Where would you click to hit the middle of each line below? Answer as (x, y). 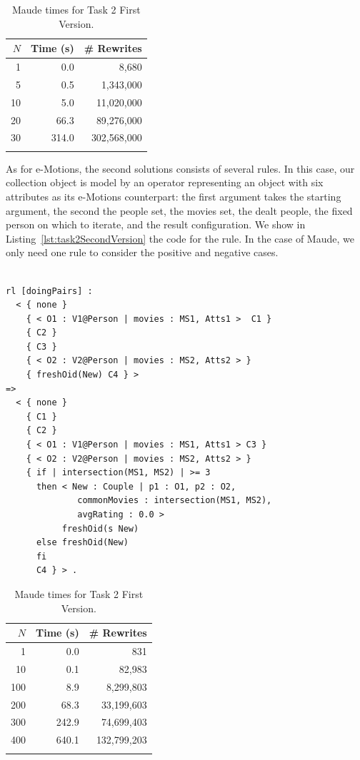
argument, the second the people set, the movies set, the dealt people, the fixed (179, 210)
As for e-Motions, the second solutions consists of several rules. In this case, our (180, 168)
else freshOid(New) (82, 543)
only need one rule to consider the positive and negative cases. (142, 252)
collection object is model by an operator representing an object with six (165, 182)
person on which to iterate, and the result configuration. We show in (156, 224)
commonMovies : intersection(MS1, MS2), (175, 501)
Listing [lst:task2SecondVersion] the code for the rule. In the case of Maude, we (180, 238)
